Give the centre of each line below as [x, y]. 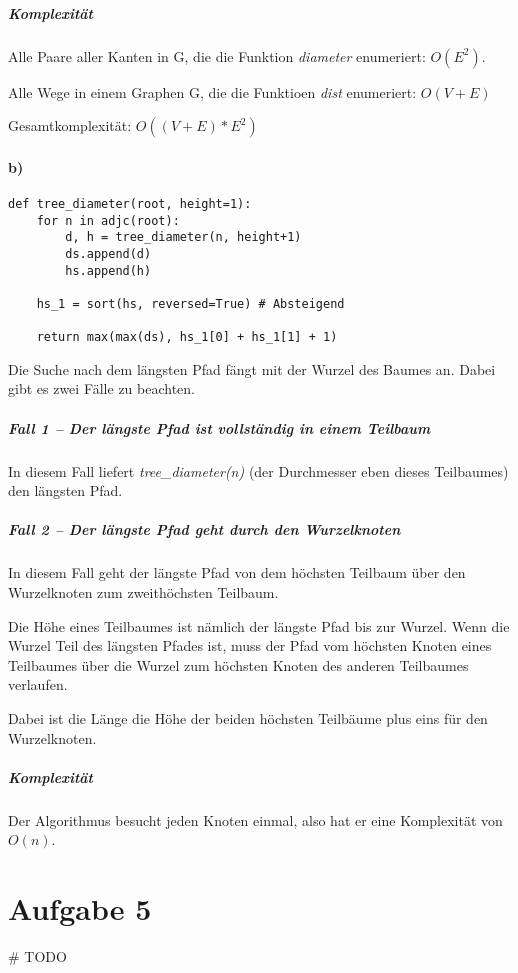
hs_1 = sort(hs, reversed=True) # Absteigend [190, 303]
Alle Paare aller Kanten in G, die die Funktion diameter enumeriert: [217, 55]
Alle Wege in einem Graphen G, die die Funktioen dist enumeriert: [212, 91]
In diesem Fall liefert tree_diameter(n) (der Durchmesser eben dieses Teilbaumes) [258, 470]
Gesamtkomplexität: [70, 125]
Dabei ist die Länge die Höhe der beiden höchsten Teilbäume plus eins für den [248, 717]
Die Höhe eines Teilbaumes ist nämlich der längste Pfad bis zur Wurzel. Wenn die [259, 625]
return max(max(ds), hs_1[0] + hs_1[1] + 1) [187, 337]
